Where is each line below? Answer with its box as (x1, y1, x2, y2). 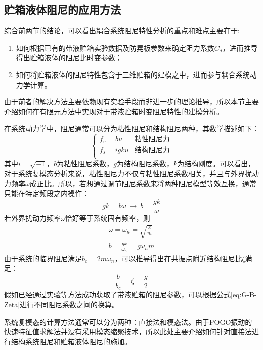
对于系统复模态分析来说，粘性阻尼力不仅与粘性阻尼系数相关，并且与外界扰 (4, 168, 252, 179)
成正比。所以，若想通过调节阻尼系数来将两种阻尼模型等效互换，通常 (29, 178, 256, 188)
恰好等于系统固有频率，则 (65, 212, 150, 223)
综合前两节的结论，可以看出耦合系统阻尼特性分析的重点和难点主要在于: (4, 25, 240, 36)
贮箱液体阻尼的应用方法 (4, 2, 121, 17)
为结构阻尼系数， (116, 158, 173, 169)
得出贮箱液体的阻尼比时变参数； (16, 52, 122, 63)
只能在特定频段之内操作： (4, 188, 89, 199)
